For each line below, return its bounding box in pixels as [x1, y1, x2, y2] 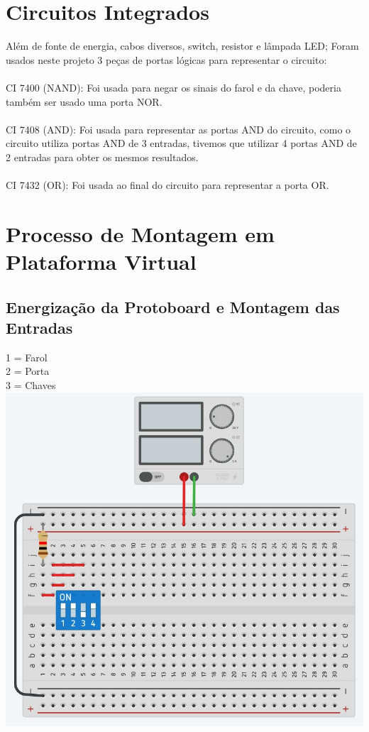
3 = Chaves [6, 378, 56, 392]
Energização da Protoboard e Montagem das [6, 295, 340, 317]
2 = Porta [6, 364, 50, 378]
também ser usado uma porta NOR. [6, 94, 163, 109]
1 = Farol [6, 349, 48, 364]
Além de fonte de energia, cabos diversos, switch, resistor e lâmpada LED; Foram [6, 38, 359, 53]
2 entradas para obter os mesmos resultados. [6, 149, 199, 164]
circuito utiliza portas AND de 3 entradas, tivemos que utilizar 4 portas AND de [6, 136, 357, 151]
